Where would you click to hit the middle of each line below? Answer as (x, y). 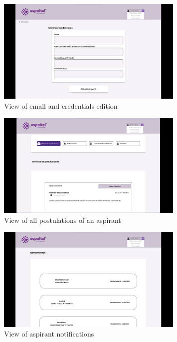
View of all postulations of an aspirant (63, 220)
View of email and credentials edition (61, 106)
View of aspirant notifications (49, 334)
